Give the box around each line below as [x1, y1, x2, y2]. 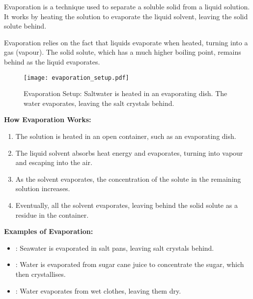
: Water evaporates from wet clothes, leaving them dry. [15, 285, 181, 296]
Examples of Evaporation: [4, 226, 93, 236]
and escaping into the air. [15, 157, 92, 167]
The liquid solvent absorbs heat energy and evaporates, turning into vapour [15, 147, 243, 158]
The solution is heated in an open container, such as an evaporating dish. [15, 131, 236, 141]
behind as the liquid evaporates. [4, 56, 100, 66]
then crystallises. [15, 268, 66, 279]
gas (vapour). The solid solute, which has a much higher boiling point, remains [4, 47, 241, 57]
